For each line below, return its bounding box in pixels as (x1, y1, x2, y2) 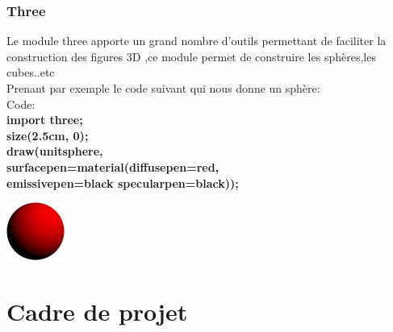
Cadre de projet (6, 294, 188, 327)
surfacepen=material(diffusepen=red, (6, 158, 219, 175)
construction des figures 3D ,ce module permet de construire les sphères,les (6, 48, 376, 64)
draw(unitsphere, (6, 143, 103, 160)
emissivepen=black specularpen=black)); (6, 174, 239, 191)
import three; (6, 111, 83, 128)
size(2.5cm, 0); (6, 127, 89, 143)
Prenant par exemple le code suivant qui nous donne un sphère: (6, 80, 320, 96)
